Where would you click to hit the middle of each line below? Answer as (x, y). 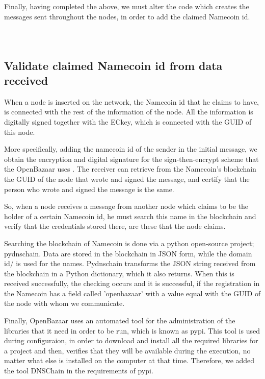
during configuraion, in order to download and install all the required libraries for (131, 340)
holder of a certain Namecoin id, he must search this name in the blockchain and (130, 216)
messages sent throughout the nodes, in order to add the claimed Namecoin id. (127, 16)
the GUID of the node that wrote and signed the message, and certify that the (127, 179)
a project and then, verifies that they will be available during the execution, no (127, 350)
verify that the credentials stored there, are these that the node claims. (115, 226)
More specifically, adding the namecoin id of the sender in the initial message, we (131, 149)
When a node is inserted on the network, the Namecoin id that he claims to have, (131, 101)
